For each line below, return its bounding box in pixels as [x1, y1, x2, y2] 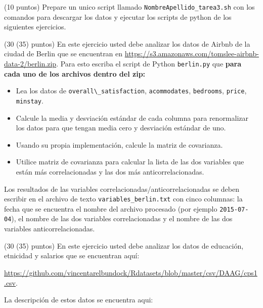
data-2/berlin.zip [4, 58, 57, 69]
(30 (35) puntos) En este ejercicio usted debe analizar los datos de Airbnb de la [4, 38, 250, 49]
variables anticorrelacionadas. [4, 223, 95, 234]
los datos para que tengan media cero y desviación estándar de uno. [16, 122, 226, 133]
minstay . [16, 95, 43, 106]
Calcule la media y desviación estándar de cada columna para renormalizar [16, 112, 249, 123]
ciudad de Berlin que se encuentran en [4, 48, 123, 59]
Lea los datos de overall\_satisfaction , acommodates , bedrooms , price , [16, 85, 247, 96]
